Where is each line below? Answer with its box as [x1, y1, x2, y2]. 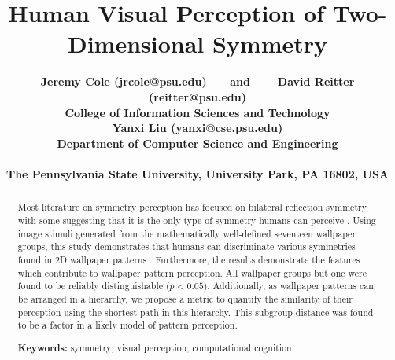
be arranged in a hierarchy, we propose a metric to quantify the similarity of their [17, 292, 353, 305]
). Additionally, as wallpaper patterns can [203, 279, 374, 292]
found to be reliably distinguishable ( [17, 279, 170, 292]
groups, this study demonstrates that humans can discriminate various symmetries [17, 240, 356, 253]
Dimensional [67, 28, 205, 60]
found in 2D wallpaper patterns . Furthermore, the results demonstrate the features [17, 252, 360, 266]
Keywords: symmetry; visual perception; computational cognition [17, 340, 292, 354]
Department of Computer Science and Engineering [57, 134, 338, 151]
